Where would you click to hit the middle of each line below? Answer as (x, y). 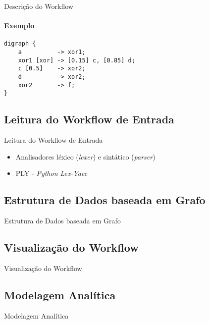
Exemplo (19, 26)
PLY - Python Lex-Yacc (52, 173)
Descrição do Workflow (39, 6)
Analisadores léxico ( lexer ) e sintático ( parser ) (85, 156)
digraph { (20, 44)
